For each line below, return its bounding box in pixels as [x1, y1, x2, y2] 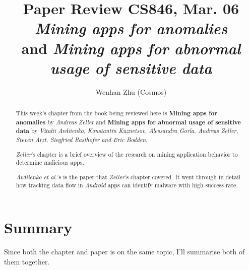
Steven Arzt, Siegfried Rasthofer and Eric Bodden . [16, 136, 148, 144]
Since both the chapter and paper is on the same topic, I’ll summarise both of [4, 246, 245, 257]
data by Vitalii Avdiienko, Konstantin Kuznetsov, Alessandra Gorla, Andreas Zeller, [16, 126, 238, 136]
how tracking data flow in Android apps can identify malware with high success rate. [16, 181, 238, 189]
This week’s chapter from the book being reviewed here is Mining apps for [16, 109, 217, 118]
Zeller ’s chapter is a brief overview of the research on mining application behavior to [16, 150, 238, 158]
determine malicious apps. [16, 158, 84, 167]
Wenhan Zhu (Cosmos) [95, 86, 167, 97]
